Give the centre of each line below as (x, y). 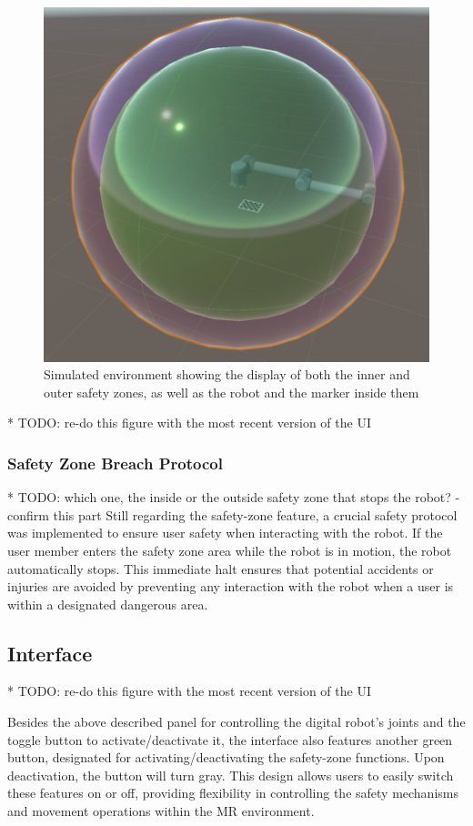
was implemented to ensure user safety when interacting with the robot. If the (225, 533)
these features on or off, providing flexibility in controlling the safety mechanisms (233, 793)
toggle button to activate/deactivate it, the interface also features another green (230, 739)
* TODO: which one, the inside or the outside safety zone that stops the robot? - (234, 497)
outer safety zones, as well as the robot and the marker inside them (231, 392)
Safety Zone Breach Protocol (115, 463)
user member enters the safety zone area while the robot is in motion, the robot (230, 550)
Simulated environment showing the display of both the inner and (227, 374)
